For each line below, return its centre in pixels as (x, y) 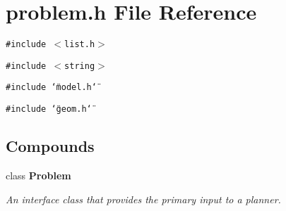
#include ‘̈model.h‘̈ (51, 88)
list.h (80, 45)
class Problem (38, 175)
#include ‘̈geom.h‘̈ (49, 109)
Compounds (50, 146)
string (80, 66)
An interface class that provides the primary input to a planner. (143, 199)
